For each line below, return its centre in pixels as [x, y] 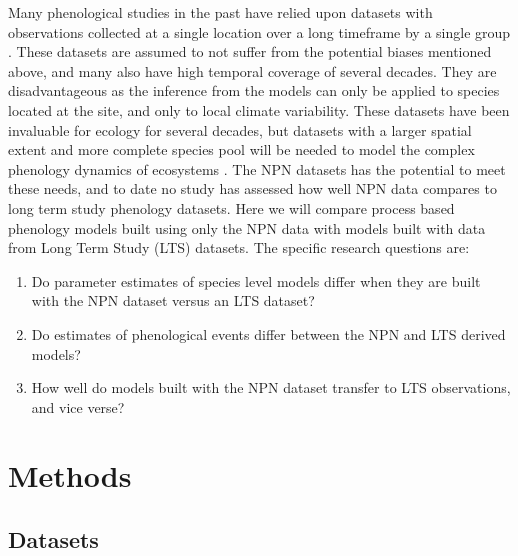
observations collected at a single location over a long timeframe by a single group [259, 31]
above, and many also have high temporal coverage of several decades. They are [252, 70]
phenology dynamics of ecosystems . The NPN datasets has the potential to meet [257, 168]
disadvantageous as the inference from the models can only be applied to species [254, 90]
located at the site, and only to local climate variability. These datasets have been [259, 109]
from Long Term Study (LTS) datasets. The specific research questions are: [239, 247]
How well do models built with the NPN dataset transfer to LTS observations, [271, 387]
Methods [70, 475]
